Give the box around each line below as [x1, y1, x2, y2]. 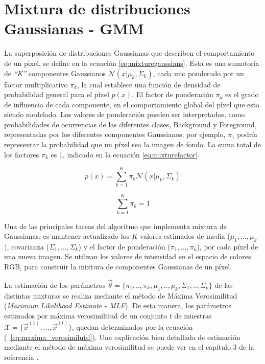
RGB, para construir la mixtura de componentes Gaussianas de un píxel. [4, 261, 232, 272]
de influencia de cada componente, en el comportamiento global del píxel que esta [4, 99, 260, 109]
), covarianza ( [4, 241, 49, 252]
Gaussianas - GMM [4, 18, 144, 39]
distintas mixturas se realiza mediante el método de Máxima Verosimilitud [4, 290, 237, 301]
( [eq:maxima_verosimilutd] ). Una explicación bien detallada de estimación [4, 331, 240, 342]
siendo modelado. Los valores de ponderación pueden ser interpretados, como [4, 109, 245, 120]
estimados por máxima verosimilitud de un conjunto [4, 310, 167, 321]
